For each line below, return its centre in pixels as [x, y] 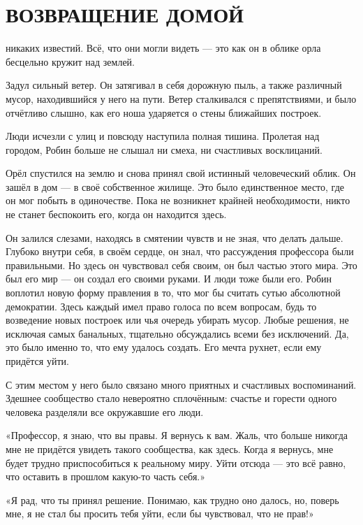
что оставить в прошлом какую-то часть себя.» [106, 476]
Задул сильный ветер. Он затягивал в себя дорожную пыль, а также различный [174, 85]
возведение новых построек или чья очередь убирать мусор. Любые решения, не [177, 320]
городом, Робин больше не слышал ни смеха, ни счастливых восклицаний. [164, 149]
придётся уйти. [37, 361]
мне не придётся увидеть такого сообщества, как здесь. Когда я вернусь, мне [170, 448]
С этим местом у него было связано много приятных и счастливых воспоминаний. [181, 384]
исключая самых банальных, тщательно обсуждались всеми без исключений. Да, [177, 333]
